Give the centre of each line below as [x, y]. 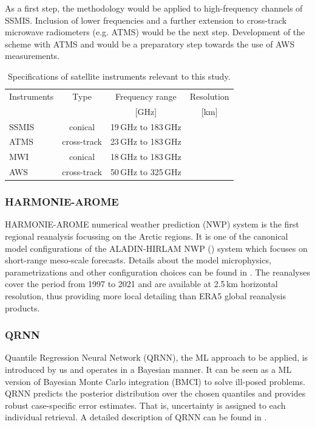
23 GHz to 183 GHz [146, 141]
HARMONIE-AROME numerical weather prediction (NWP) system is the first [152, 224]
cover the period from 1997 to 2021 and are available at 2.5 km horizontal [141, 284]
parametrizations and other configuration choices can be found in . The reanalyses [157, 272]
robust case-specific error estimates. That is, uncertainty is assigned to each [145, 405]
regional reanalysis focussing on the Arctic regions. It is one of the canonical [147, 236]
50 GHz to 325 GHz [146, 172]
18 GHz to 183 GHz [146, 157]
